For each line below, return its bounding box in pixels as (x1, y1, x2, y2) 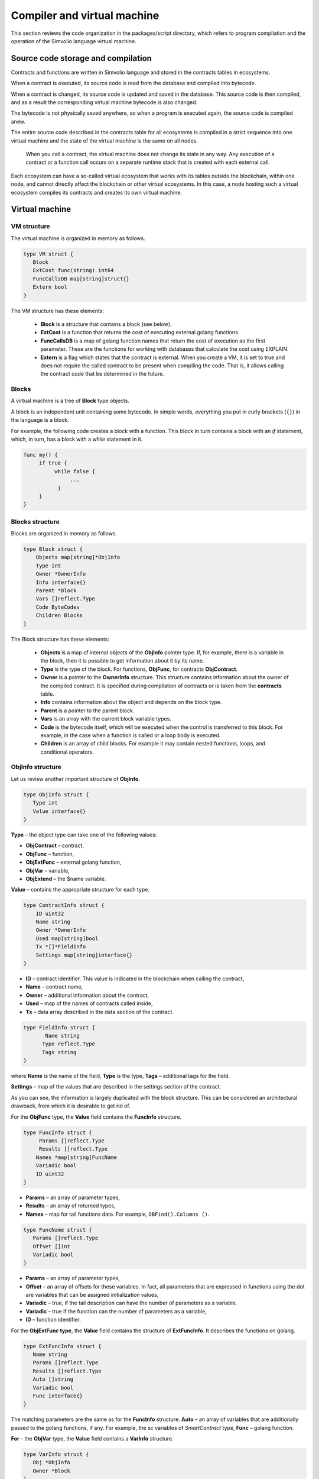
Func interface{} (32, 1392, 83, 1399)
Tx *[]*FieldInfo (35, 944, 86, 950)
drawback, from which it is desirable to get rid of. (11, 1102, 131, 1109)
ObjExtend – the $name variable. (25, 875, 106, 882)
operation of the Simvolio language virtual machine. (11, 37, 136, 44)
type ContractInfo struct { (23, 902, 105, 909)
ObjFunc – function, (25, 850, 74, 857)
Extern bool (32, 284, 67, 290)
